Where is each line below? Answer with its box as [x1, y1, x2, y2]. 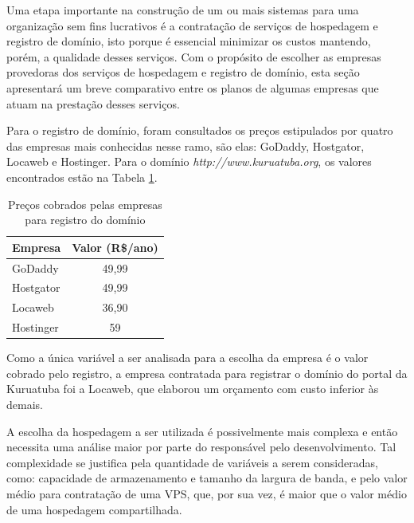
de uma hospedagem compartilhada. [6, 501, 182, 517]
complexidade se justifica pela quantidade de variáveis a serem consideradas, [6, 454, 378, 470]
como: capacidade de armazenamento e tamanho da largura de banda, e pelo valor [6, 470, 408, 486]
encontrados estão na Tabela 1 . [6, 168, 158, 185]
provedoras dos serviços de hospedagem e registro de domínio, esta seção [6, 64, 360, 81]
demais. [6, 395, 43, 412]
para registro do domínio [25, 211, 146, 228]
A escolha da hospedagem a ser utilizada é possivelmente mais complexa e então [6, 423, 398, 439]
